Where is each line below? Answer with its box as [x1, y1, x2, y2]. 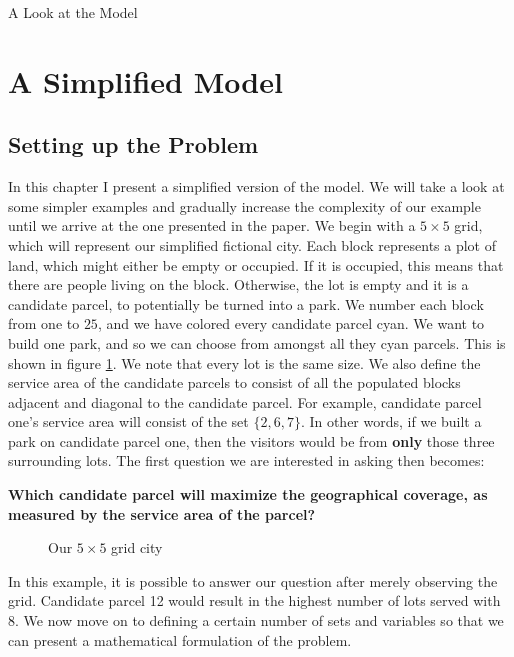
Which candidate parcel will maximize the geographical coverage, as [8, 484, 488, 505]
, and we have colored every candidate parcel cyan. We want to [97, 313, 485, 334]
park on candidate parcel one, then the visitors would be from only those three [8, 430, 495, 451]
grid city [111, 537, 163, 558]
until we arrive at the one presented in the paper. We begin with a [8, 215, 416, 236]
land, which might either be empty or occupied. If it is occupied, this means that [8, 254, 504, 275]
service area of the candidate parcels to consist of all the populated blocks [8, 372, 461, 393]
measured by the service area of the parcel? [8, 503, 316, 524]
